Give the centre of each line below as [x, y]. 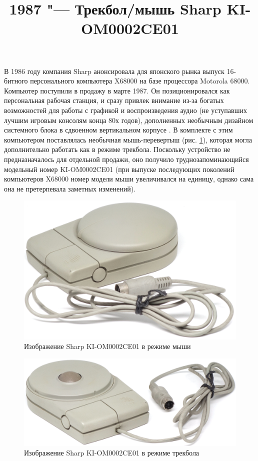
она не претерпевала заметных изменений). [70, 188]
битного [16, 81]
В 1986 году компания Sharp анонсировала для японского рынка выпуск [114, 71]
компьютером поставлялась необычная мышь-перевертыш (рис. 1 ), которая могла [128, 139]
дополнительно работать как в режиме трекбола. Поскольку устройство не [117, 149]
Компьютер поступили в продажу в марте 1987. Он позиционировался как [117, 90]
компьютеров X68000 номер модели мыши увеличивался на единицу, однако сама [129, 179]
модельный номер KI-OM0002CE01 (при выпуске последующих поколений [119, 169]
